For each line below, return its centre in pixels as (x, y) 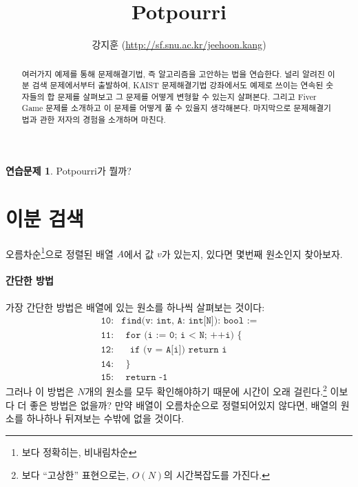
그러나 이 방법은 (40, 391)
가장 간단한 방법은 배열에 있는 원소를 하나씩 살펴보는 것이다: (135, 307)
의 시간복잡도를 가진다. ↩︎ (217, 475)
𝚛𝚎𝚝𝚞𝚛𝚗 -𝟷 (147, 378)
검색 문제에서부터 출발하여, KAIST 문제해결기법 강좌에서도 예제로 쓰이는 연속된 (178, 85)
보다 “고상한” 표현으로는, (75, 475)
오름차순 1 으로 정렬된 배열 (60, 252)
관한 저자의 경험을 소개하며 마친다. (103, 120)
